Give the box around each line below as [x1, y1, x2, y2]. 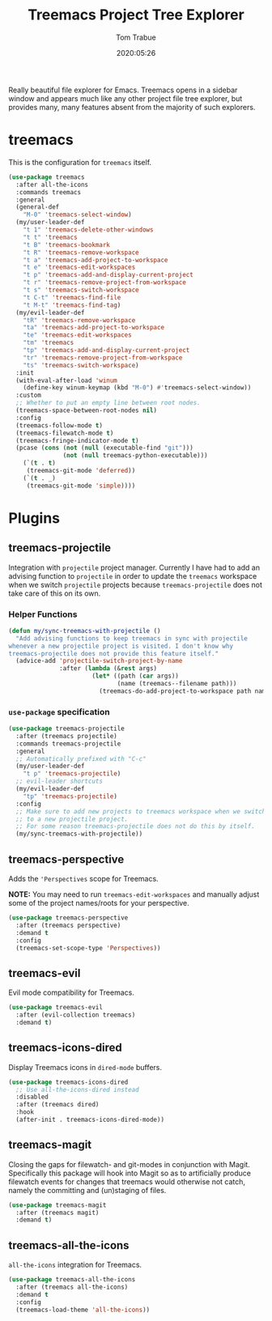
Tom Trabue [116, 32, 156, 42]
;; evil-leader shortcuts [15, 777, 104, 786]
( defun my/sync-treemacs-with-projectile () [8, 627, 161, 635]
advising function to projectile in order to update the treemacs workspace [8, 571, 257, 580]
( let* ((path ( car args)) [91, 672, 180, 681]
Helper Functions [8, 609, 78, 620]
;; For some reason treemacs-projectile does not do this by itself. [15, 822, 255, 830]
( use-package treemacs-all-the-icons [8, 1276, 136, 1284]
